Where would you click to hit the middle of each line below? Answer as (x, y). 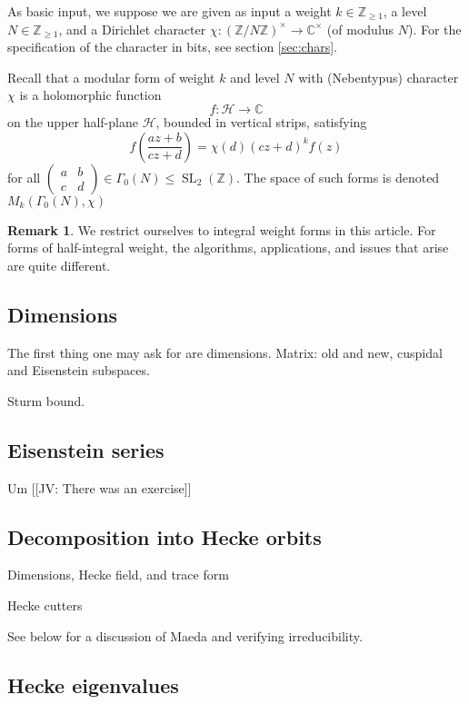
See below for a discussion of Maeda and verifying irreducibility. (185, 635)
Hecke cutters (45, 605)
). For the (434, 29)
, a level (405, 11)
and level (255, 77)
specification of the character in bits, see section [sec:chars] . (173, 47)
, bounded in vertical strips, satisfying (261, 121)
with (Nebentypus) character (379, 77)
